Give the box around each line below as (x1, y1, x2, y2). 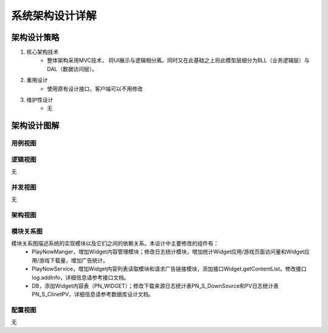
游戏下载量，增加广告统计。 (39, 256, 109, 264)
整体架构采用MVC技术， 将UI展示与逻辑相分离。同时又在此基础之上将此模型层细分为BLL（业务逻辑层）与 (47, 57, 310, 64)
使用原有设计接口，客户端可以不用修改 (47, 85, 143, 92)
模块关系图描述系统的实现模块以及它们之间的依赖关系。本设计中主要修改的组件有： (11, 239, 219, 247)
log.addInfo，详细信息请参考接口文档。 (32, 273, 130, 281)
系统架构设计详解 (11, 9, 97, 22)
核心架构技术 (26, 49, 59, 56)
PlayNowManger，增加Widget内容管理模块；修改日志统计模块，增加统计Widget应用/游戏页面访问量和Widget (32, 248, 305, 255)
